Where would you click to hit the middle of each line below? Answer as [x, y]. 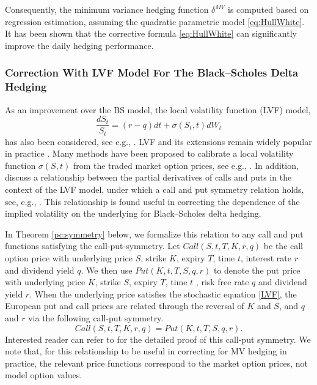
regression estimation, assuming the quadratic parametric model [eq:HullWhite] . [155, 21]
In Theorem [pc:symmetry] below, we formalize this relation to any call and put [154, 234]
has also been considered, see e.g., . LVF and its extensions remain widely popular [158, 141]
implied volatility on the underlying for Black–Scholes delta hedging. [133, 213]
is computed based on [268, 9]
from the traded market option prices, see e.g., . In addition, [186, 165]
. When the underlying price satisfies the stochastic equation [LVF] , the [163, 293]
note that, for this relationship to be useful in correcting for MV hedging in [146, 351]
